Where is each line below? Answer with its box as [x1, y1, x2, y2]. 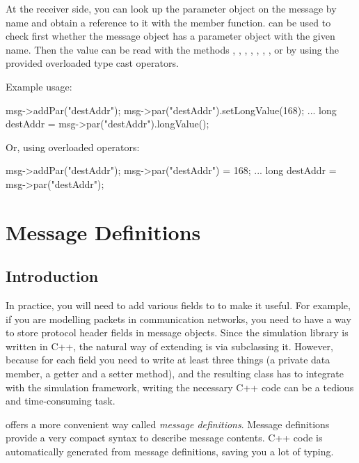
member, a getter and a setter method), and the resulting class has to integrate [6, 366, 344, 381]
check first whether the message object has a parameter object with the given [6, 29, 335, 43]
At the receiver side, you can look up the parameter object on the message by [6, 1, 337, 15]
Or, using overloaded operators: [6, 139, 140, 154]
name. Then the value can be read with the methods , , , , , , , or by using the [6, 42, 339, 56]
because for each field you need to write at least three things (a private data [6, 352, 330, 367]
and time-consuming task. [6, 393, 115, 408]
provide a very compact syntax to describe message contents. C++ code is [6, 430, 323, 445]
